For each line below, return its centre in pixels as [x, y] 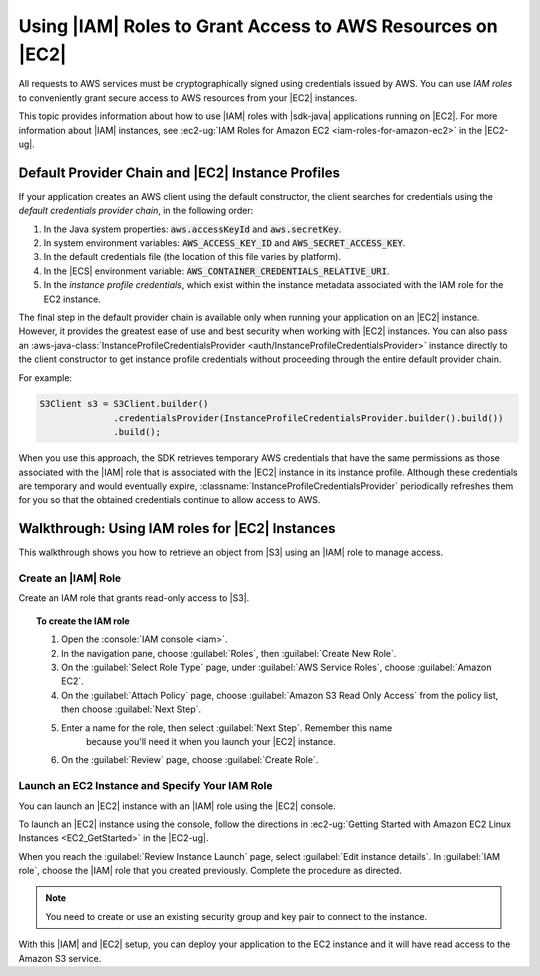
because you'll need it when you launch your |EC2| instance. [211, 741]
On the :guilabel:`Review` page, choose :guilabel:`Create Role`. [190, 760]
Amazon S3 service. [60, 958]
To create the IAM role [83, 621]
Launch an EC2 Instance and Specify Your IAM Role [146, 786]
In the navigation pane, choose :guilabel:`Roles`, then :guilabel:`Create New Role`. [229, 653]
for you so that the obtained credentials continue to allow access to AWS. [169, 500]
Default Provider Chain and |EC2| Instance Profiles [179, 172]
